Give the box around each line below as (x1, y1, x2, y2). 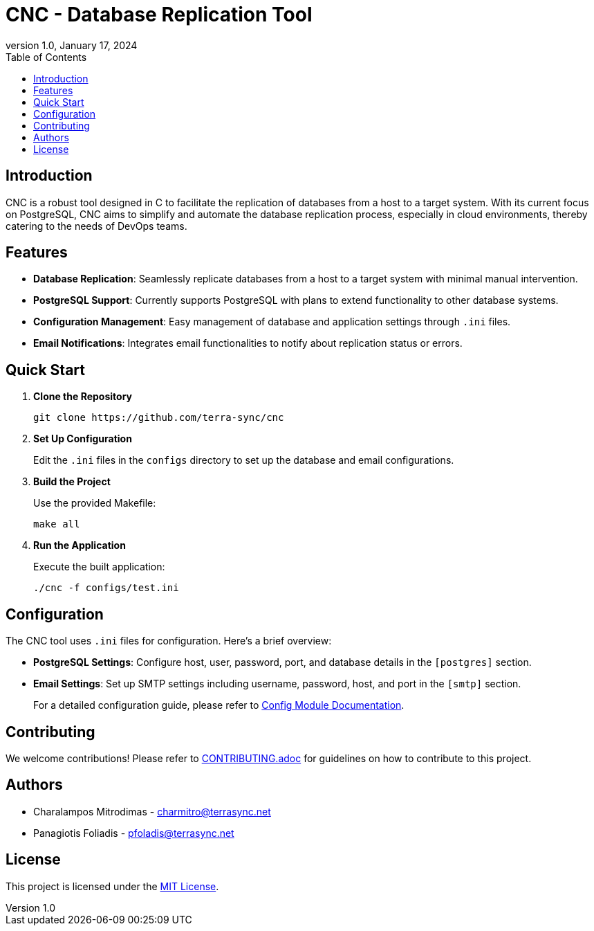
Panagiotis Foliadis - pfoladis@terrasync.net (33, 826, 234, 839)
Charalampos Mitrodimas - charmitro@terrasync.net (33, 805, 271, 817)
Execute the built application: (33, 561, 165, 573)
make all (33, 518, 80, 530)
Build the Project (33, 476, 111, 488)
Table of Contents (6, 51, 87, 63)
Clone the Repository (33, 390, 132, 403)
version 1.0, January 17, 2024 (6, 39, 138, 51)
